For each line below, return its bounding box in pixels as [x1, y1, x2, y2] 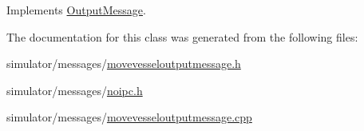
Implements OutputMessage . [6, 2, 146, 18]
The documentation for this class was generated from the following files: [6, 28, 358, 45]
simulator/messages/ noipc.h [6, 81, 143, 98]
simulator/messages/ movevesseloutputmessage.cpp [6, 109, 252, 125]
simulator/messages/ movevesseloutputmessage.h [6, 55, 241, 72]
